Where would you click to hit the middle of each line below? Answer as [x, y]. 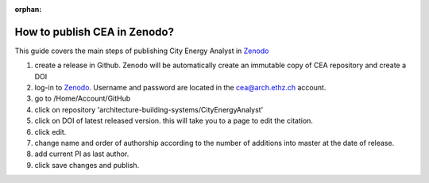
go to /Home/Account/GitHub [83, 98]
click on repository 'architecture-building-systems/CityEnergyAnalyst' [149, 109]
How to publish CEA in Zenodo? [95, 32]
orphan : [28, 9]
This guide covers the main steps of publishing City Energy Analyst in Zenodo [142, 51]
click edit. [50, 132]
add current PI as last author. [82, 154]
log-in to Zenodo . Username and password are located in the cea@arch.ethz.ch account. [180, 88]
